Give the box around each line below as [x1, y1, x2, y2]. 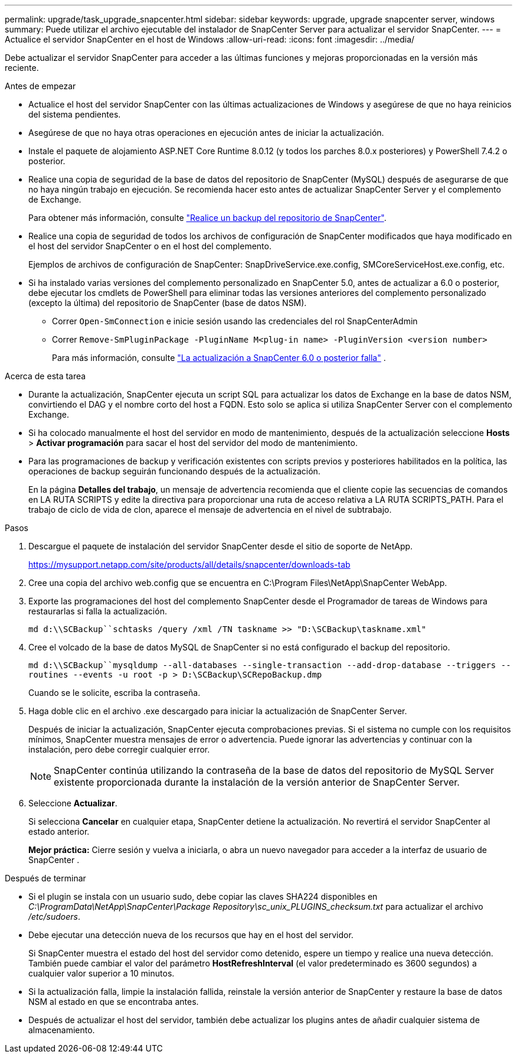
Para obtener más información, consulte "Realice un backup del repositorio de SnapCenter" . [28, 213, 387, 223]
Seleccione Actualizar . [28, 798, 117, 808]
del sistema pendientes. [28, 109, 121, 119]
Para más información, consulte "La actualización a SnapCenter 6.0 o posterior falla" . [52, 353, 386, 363]
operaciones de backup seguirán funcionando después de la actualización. [28, 466, 320, 476]
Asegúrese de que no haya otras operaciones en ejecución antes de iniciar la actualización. [28, 128, 384, 138]
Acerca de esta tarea [5, 371, 86, 381]
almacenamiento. [28, 1025, 95, 1035]
